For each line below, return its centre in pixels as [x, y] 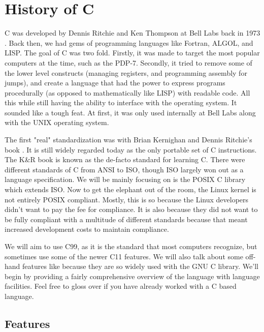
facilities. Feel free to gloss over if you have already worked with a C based [121, 286]
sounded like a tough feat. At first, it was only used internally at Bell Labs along [130, 112]
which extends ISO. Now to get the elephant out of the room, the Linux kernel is [130, 189]
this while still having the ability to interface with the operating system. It [121, 102]
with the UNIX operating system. [57, 122]
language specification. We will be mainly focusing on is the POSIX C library [125, 179]
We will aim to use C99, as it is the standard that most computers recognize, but [131, 246]
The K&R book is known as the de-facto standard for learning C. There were [125, 159]
